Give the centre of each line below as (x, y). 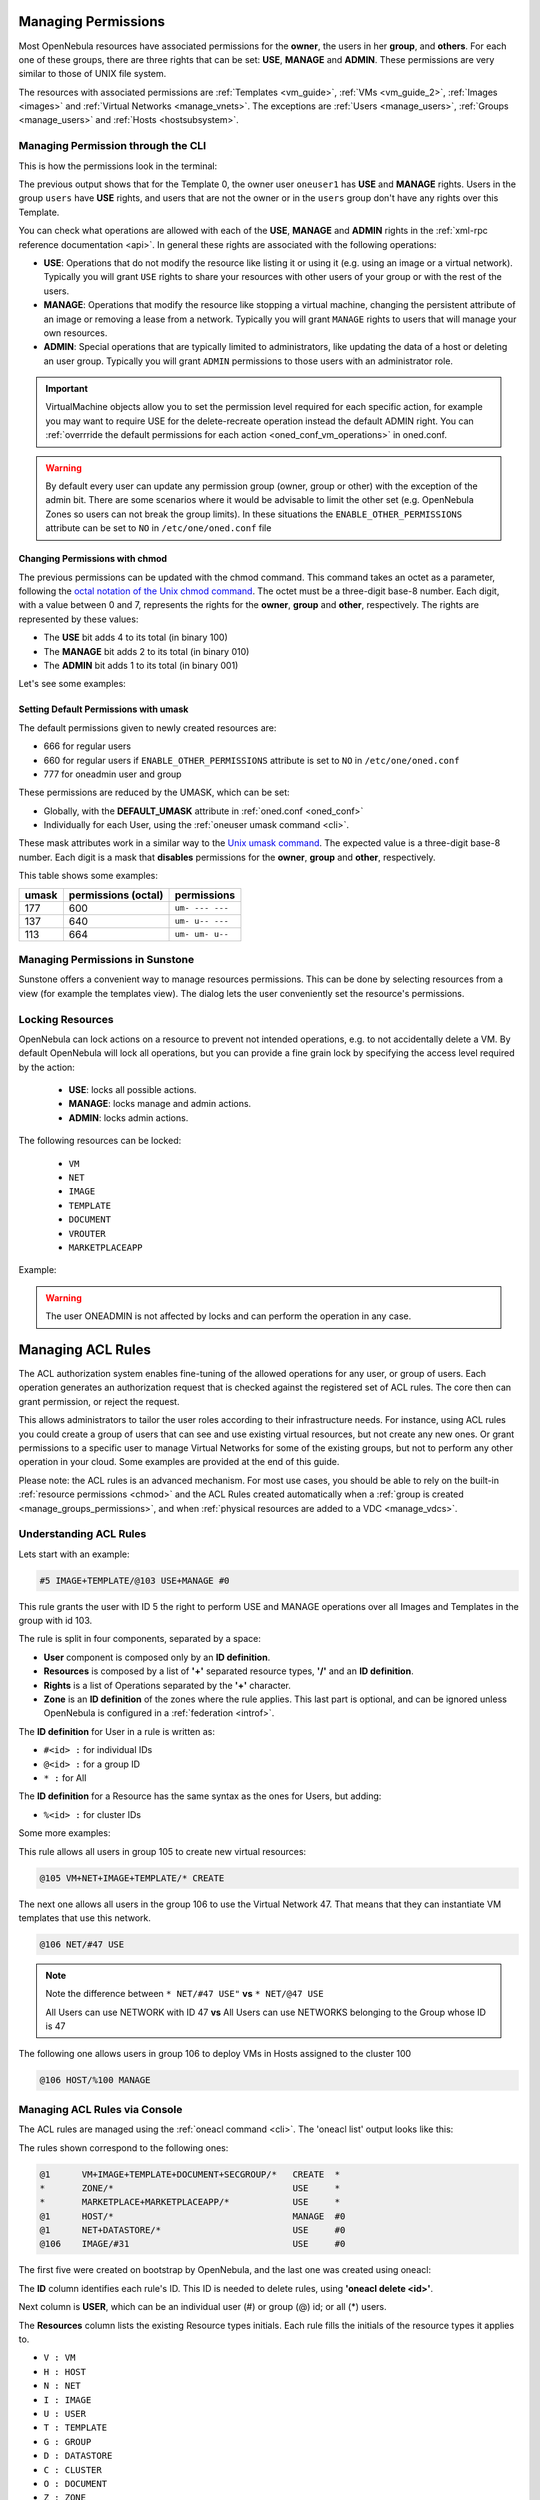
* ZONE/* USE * (190, 2188)
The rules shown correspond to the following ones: (123, 2147)
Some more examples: (64, 1833)
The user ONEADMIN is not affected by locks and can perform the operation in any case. (228, 1316)
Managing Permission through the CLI (112, 146)
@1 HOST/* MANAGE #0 (192, 2216)
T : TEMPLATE (75, 2428)
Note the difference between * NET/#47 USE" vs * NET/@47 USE (184, 1994)
